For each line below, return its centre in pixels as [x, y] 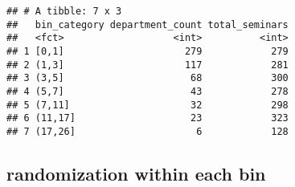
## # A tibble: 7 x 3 [64, 11]
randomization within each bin [136, 173]
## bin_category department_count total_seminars [147, 24]
